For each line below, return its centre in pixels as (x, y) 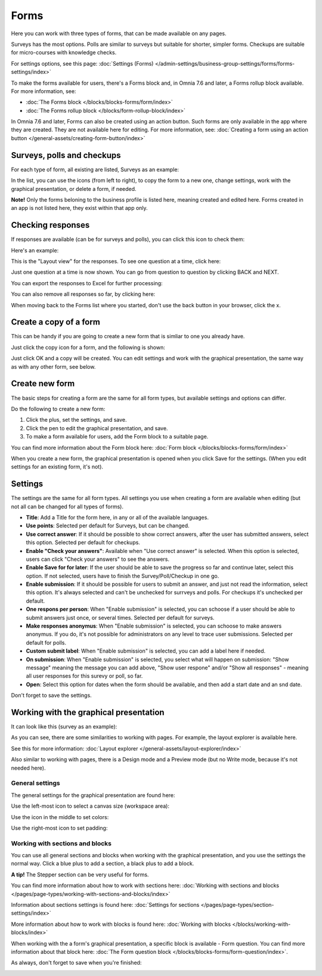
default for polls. (46, 643)
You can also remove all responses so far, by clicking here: (83, 294)
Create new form (43, 384)
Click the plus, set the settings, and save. (77, 420)
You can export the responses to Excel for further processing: (87, 283)
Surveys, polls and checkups (66, 155)
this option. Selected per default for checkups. (83, 542)
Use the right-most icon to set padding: (59, 828)
